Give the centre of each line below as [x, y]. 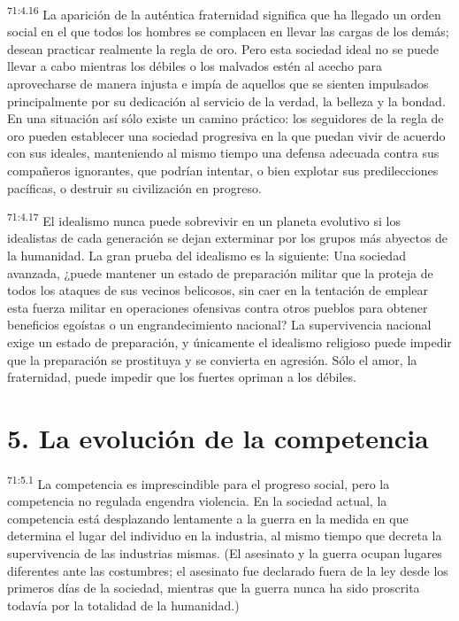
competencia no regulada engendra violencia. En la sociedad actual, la [197, 501]
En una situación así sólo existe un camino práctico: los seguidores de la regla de [226, 118]
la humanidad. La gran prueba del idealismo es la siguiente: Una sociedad [207, 256]
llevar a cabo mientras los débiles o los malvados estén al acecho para [195, 66]
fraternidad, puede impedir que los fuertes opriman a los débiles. [182, 377]
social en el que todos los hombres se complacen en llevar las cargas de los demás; [228, 31]
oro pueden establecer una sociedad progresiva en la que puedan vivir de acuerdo [226, 135]
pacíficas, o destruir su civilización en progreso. [134, 187]
